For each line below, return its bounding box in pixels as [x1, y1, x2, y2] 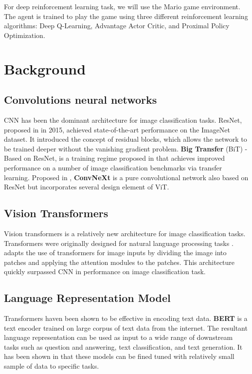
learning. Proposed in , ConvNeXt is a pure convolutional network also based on [4, 172, 249, 182]
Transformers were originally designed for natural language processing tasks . [4, 238, 234, 248]
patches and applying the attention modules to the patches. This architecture [4, 257, 235, 267]
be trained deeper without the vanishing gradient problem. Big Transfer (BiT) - [4, 143, 248, 153]
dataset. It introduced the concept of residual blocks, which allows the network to [4, 134, 247, 144]
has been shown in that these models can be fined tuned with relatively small [4, 351, 234, 361]
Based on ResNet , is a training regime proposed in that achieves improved [4, 153, 225, 163]
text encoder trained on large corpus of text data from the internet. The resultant [4, 322, 248, 333]
